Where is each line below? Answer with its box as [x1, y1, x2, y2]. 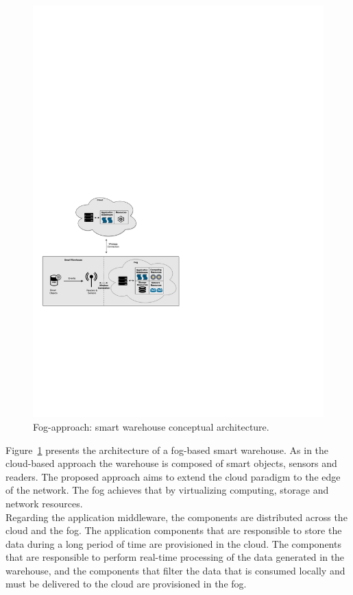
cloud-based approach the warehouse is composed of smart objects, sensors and [5, 456, 337, 470]
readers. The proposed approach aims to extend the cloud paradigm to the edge [5, 469, 341, 483]
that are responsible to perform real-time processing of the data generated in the [5, 550, 345, 564]
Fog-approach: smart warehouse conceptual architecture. [33, 419, 269, 433]
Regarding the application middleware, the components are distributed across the [5, 509, 348, 524]
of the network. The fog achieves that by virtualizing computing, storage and [5, 483, 329, 497]
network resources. [5, 496, 83, 510]
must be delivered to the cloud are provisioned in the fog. [5, 577, 247, 591]
